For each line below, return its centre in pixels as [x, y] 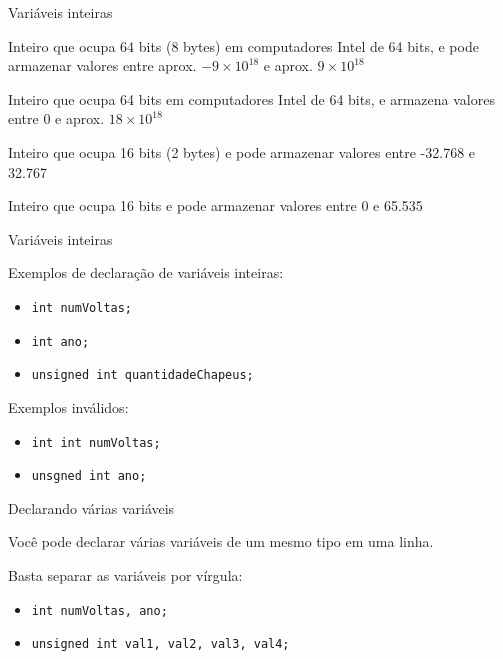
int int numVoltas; [96, 442]
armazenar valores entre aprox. [102, 65]
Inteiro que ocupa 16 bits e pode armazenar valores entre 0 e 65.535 [215, 205]
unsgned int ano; [89, 476]
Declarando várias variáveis [91, 507]
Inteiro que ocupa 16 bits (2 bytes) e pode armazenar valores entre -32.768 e [242, 151]
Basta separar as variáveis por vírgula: [125, 575]
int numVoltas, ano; [99, 610]
